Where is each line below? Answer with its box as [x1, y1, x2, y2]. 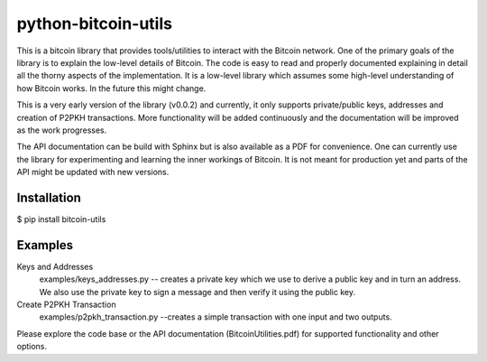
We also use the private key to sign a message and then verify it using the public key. [39, 286, 356, 297]
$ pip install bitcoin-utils [16, 213, 106, 225]
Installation [16, 190, 81, 205]
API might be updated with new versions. [16, 167, 170, 178]
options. [16, 341, 48, 352]
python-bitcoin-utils [16, 14, 173, 33]
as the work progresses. [16, 125, 107, 135]
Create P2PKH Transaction [16, 299, 116, 311]
